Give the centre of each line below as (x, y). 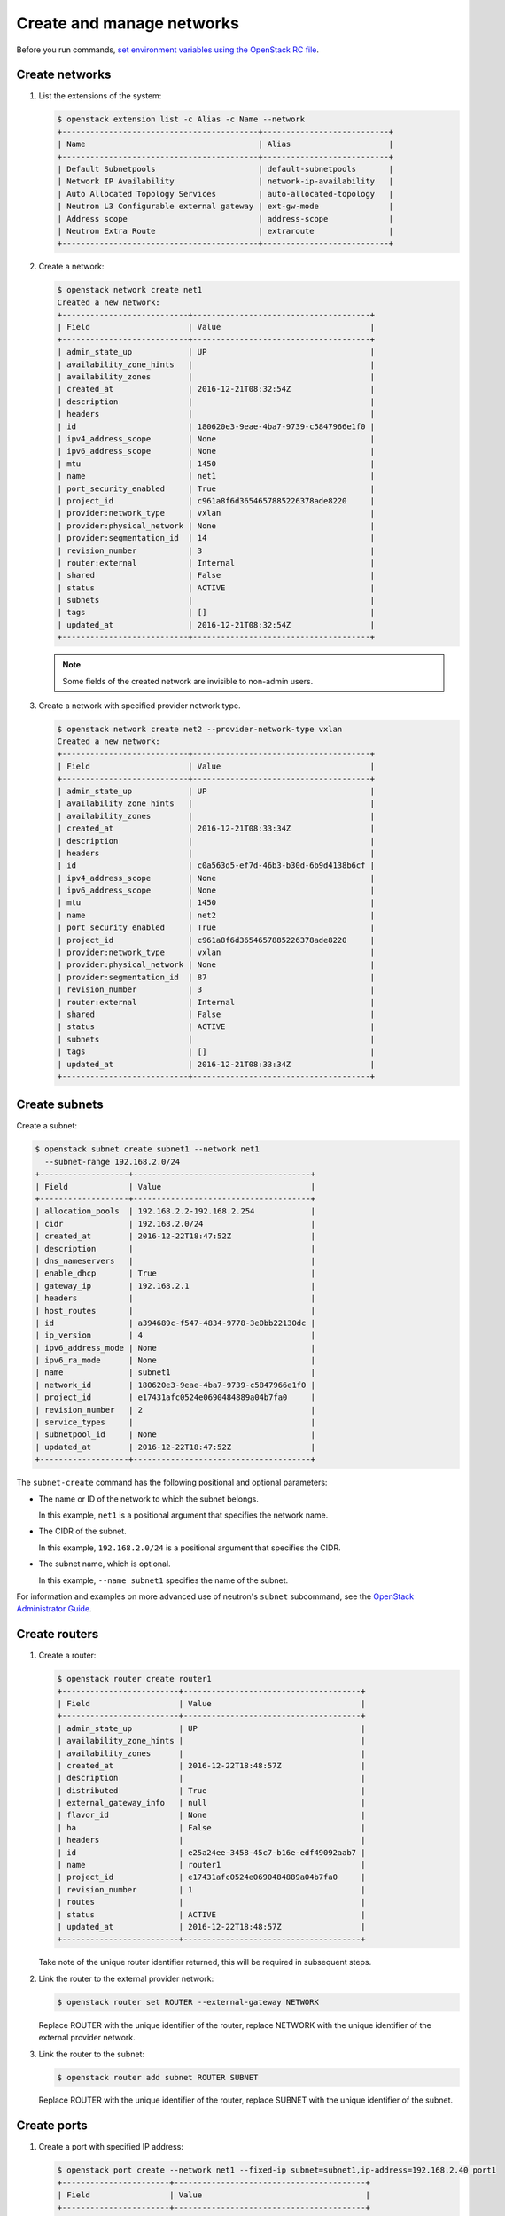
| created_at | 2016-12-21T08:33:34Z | (216, 828)
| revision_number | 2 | (175, 1410)
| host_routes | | (175, 1311)
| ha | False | (211, 1827)
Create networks (64, 75)
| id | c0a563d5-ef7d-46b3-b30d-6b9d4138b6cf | (216, 866)
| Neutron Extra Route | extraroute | (225, 231)
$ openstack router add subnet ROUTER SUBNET (158, 2077)
